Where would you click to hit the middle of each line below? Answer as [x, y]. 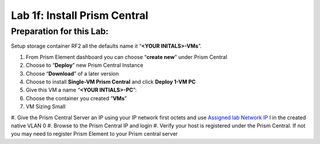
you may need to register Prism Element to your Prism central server [94, 134]
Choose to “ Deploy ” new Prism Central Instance [84, 66]
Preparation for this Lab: [60, 31]
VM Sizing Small [46, 107]
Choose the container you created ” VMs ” [76, 98]
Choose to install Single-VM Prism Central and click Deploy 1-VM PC [111, 81]
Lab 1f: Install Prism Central [80, 15]
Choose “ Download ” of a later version [72, 73]
